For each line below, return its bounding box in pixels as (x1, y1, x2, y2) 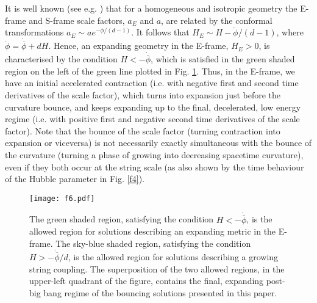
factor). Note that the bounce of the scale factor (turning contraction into (5, 124, 280, 137)
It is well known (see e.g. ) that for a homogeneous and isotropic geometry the (5, 2, 297, 14)
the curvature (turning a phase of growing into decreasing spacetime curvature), (5, 148, 304, 161)
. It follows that (131, 26, 190, 38)
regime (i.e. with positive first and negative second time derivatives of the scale (5, 112, 300, 125)
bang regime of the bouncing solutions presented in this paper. (43, 286, 277, 299)
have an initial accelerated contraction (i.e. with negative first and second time (5, 76, 299, 89)
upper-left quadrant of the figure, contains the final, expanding (29, 274, 264, 287)
